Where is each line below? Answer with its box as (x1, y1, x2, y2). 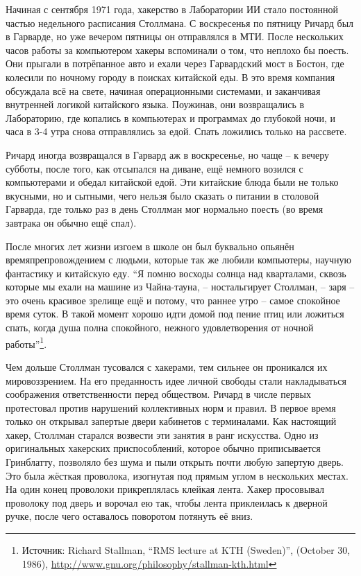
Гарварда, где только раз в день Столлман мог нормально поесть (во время (6, 202, 324, 216)
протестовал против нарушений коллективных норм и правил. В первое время (6, 400, 336, 414)
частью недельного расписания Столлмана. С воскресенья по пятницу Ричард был (6, 15, 354, 30)
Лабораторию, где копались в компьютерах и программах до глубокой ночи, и (6, 110, 335, 125)
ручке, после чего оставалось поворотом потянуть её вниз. (6, 509, 253, 523)
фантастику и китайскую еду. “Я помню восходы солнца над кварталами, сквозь (6, 265, 346, 280)
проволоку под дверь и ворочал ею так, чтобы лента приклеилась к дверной (6, 495, 328, 509)
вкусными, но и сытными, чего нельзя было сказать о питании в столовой (6, 188, 319, 202)
